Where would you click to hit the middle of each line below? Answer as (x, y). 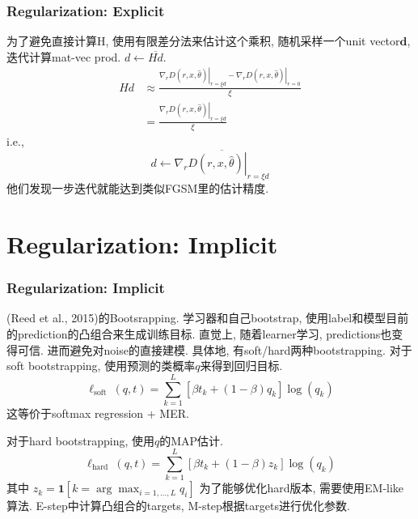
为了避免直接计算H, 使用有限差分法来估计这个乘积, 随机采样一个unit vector (203, 41)
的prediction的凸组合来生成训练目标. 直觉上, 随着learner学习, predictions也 (199, 334)
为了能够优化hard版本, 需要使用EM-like (302, 488)
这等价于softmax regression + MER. (98, 413)
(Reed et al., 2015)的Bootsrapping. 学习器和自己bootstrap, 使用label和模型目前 (208, 318)
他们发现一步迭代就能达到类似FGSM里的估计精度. (138, 188)
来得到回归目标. (241, 366)
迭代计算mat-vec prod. (64, 56)
